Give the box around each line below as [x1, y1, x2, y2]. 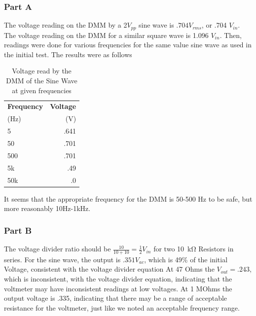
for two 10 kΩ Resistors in [153, 244, 234, 254]
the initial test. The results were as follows [4, 49, 132, 59]
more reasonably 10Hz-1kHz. [4, 203, 91, 213]
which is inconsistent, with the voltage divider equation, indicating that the [4, 274, 232, 284]
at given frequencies [12, 85, 72, 95]
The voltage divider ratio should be [4, 244, 111, 254]
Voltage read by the [12, 66, 72, 76]
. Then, [219, 30, 242, 40]
